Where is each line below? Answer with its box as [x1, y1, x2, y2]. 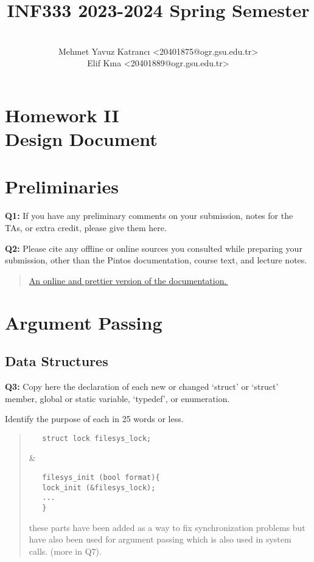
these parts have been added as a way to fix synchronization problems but [29, 521, 305, 533]
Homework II [5, 102, 119, 127]
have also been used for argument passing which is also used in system [29, 533, 291, 546]
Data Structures [5, 352, 108, 370]
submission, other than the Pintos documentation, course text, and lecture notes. [5, 254, 307, 266]
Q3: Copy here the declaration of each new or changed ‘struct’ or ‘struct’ [5, 380, 279, 392]
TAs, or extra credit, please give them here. [5, 221, 167, 234]
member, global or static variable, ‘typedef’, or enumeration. [5, 392, 230, 404]
